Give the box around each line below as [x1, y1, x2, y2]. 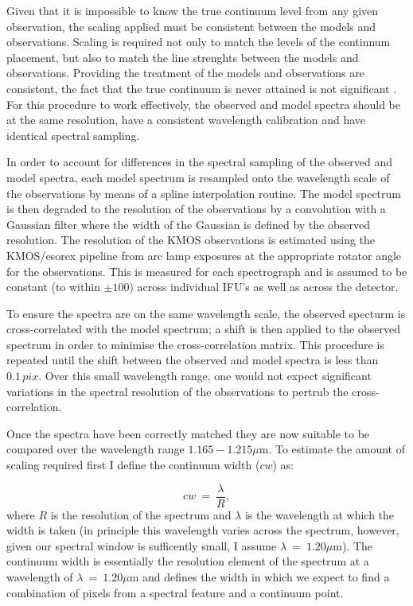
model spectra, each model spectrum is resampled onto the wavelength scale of [6, 169, 390, 185]
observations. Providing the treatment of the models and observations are [6, 64, 364, 81]
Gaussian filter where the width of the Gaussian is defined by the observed [6, 216, 370, 232]
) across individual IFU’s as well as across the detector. [129, 278, 399, 295]
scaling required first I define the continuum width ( [6, 456, 260, 473]
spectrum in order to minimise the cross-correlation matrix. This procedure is [6, 336, 384, 352]
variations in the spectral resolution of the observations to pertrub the [6, 383, 349, 399]
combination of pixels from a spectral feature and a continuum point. [6, 584, 344, 600]
